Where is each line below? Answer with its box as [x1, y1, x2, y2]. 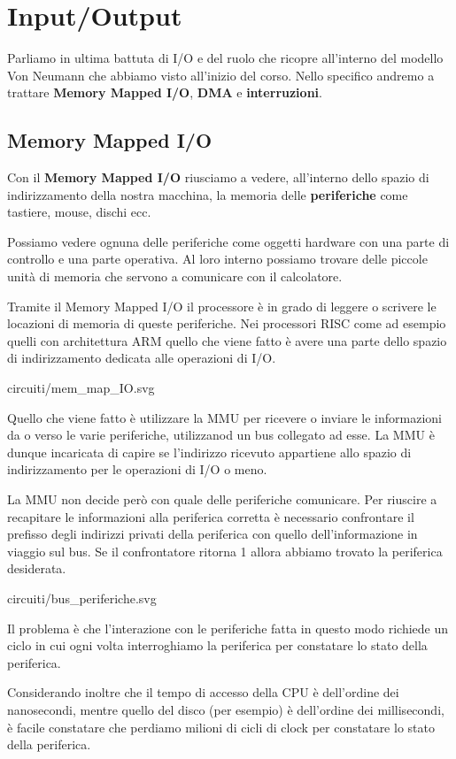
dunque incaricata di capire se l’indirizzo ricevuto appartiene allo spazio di [7, 442, 412, 461]
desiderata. [7, 559, 66, 578]
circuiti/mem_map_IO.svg [7, 379, 155, 397]
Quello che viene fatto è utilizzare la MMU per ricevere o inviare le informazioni [7, 408, 442, 426]
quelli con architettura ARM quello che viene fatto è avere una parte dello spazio [7, 331, 447, 349]
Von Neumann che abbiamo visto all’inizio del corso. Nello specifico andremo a [7, 65, 435, 84]
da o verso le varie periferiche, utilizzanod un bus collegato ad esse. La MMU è [7, 425, 435, 444]
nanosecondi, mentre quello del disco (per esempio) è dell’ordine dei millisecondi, [7, 700, 444, 718]
